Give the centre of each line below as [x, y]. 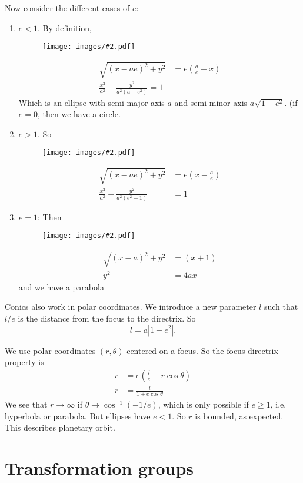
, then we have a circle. [79, 114]
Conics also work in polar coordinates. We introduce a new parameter [131, 307]
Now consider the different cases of [67, 8]
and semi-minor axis [211, 102]
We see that [26, 404]
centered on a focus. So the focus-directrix [202, 350]
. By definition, [64, 27]
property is [24, 362]
